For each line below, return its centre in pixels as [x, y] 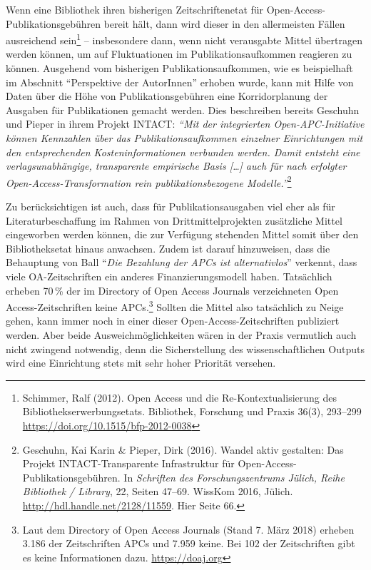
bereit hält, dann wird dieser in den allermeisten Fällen [224, 23]
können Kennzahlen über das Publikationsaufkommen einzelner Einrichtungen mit [184, 138]
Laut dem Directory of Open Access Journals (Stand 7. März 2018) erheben [188, 529]
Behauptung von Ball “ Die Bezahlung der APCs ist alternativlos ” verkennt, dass [182, 262]
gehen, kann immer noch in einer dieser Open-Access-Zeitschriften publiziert [173, 321]
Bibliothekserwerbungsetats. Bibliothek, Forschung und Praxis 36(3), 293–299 [192, 411]
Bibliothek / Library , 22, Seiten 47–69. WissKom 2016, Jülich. [158, 491]
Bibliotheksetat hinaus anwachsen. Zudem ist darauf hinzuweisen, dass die [168, 248]
